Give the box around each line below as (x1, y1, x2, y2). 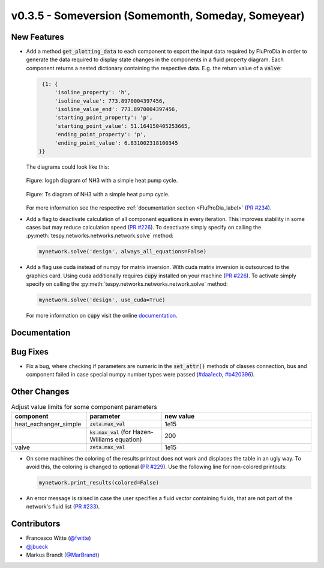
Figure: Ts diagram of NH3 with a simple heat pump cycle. (26, 190, 170, 198)
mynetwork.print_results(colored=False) (38, 479, 159, 486)
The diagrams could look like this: (26, 163, 109, 171)
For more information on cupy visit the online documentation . (26, 312, 178, 319)
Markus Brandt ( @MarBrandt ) (26, 551, 100, 558)
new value (164, 412, 195, 420)
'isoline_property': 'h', (54, 89, 131, 96)
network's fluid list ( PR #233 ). (26, 503, 100, 510)
